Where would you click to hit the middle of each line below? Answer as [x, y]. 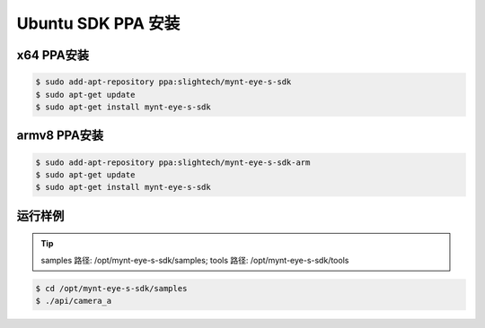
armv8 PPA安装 [60, 136]
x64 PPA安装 [53, 55]
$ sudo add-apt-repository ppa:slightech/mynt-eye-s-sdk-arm [173, 162]
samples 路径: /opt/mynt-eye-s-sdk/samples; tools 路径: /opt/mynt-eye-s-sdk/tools [195, 260]
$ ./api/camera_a [74, 301]
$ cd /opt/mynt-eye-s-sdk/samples [111, 288]
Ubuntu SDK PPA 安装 [98, 23]
